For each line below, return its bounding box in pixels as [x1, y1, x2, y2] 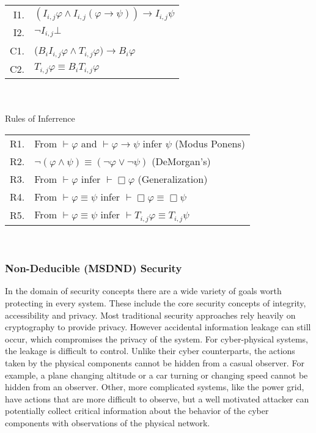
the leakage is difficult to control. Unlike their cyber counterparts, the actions [5, 344, 295, 357]
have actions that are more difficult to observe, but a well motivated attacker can [5, 392, 309, 405]
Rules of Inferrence [5, 112, 75, 125]
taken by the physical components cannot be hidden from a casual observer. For [5, 357, 304, 369]
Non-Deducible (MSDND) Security [5, 261, 182, 276]
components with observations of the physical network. [5, 416, 210, 429]
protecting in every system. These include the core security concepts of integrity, [5, 297, 306, 309]
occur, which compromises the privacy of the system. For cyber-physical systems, [5, 332, 309, 345]
